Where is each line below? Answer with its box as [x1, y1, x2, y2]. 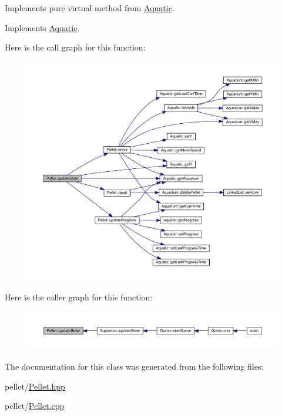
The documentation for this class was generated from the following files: [5, 360, 264, 373]
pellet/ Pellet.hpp [5, 380, 65, 392]
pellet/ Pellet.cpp [5, 400, 65, 412]
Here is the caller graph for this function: [5, 291, 153, 303]
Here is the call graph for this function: [5, 41, 146, 53]
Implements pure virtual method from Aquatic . [5, 2, 174, 13]
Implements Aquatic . [5, 21, 80, 33]
